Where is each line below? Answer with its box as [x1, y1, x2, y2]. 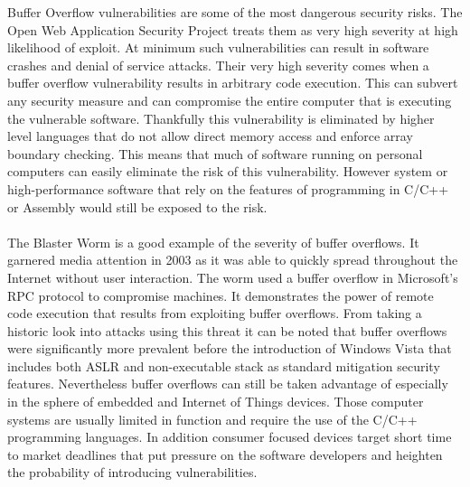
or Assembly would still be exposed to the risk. [7, 197, 268, 216]
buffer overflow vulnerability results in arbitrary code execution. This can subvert [7, 73, 458, 92]
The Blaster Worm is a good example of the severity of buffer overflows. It [7, 232, 419, 251]
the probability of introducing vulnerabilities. [7, 463, 258, 482]
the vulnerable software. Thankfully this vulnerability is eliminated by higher [7, 108, 435, 127]
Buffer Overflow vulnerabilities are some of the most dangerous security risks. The [7, 3, 463, 21]
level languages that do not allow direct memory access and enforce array [7, 126, 413, 145]
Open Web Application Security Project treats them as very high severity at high [7, 20, 458, 39]
